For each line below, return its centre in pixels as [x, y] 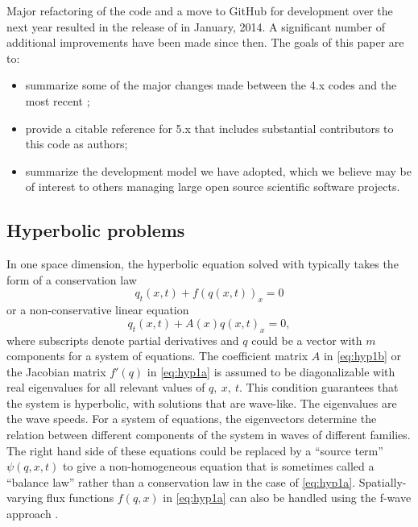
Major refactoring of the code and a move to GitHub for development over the [200, 10]
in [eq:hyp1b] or [362, 356]
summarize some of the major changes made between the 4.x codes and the [211, 85]
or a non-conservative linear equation [98, 310]
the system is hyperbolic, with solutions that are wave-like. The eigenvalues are [202, 403]
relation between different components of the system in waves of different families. [209, 435]
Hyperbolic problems [96, 230]
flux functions [80, 498]
